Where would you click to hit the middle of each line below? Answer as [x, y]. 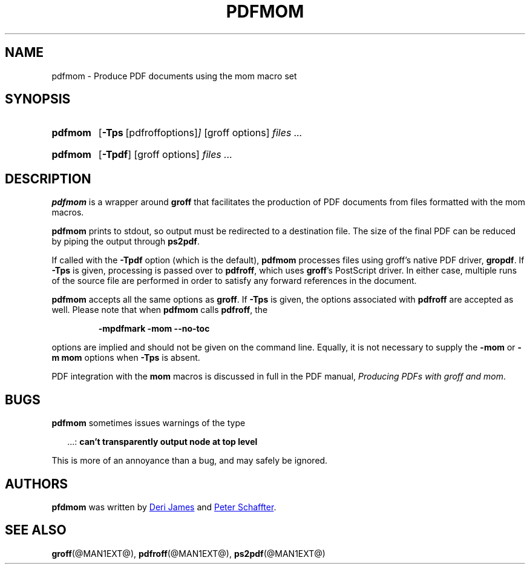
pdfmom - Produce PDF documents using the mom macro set [174, 76]
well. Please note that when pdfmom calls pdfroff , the [160, 310]
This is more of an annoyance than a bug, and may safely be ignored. [190, 461]
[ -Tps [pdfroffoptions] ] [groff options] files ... [200, 133]
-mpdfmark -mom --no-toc [154, 329]
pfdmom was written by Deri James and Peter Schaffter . [164, 507]
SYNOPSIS [38, 99]
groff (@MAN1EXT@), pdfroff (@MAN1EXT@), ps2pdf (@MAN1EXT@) [188, 553]
